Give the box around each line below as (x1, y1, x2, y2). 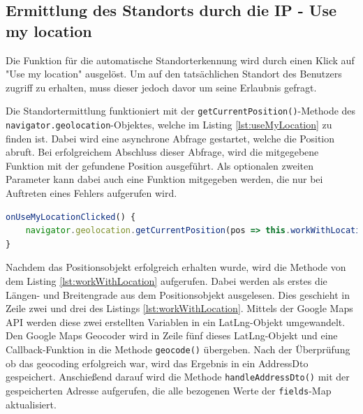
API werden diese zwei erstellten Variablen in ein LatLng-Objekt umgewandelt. (6, 314, 346, 329)
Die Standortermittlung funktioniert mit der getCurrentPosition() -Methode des (6, 103, 356, 118)
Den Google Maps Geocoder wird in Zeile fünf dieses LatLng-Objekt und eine (6, 328, 338, 343)
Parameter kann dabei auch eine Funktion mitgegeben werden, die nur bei (6, 172, 323, 186)
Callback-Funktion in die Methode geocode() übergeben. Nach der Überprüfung (6, 342, 350, 356)
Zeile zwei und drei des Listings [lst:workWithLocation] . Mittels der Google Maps (6, 301, 353, 316)
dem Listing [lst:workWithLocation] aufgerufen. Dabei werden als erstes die (6, 274, 327, 288)
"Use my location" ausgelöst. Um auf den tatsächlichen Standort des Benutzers (6, 66, 342, 81)
